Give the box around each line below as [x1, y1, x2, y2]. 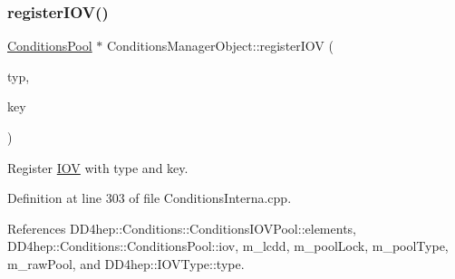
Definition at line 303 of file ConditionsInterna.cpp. [7, 188, 292, 207]
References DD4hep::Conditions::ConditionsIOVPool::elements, [7, 218, 356, 237]
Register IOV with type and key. [7, 158, 189, 177]
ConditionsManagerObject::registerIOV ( [106, 36, 334, 55]
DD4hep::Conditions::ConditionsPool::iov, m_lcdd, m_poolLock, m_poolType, [7, 236, 449, 255]
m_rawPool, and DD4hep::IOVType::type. [7, 254, 245, 273]
